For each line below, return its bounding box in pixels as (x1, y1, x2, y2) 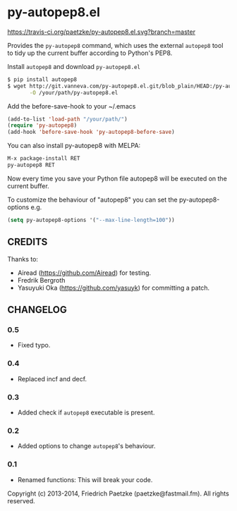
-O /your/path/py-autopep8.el (29, 89, 119, 96)
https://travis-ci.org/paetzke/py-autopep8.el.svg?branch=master (7, 27, 196, 36)
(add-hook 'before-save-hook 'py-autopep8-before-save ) (7, 128, 175, 136)
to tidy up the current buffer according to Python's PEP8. (7, 49, 173, 57)
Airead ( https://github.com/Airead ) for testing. (17, 269, 152, 277)
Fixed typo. (17, 341, 51, 350)
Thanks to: (7, 254, 39, 263)
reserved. (7, 496, 35, 505)
